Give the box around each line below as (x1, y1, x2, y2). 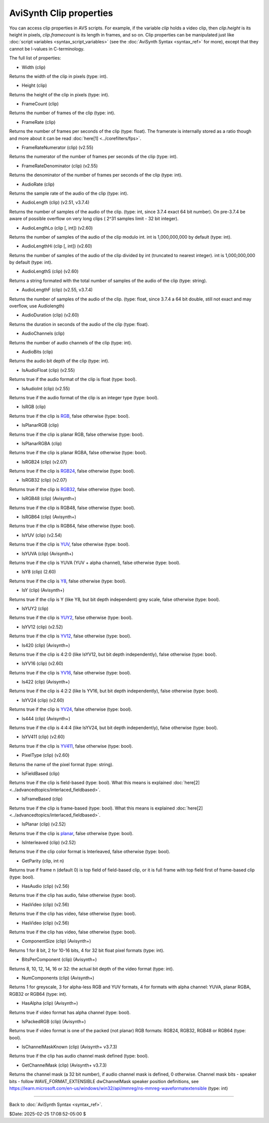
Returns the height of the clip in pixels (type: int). (9, 91, 110, 97)
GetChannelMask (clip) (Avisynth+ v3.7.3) (21, 1062, 107, 1068)
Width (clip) (21, 64, 46, 70)
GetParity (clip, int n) (21, 857, 64, 863)
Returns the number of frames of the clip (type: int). (9, 110, 116, 116)
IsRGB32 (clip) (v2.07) (21, 477, 67, 483)
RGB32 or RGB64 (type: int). (9, 991, 67, 997)
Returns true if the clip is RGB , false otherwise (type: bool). (9, 413, 130, 419)
